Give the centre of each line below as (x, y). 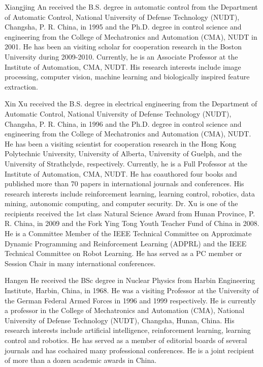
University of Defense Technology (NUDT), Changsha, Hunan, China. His (120, 320)
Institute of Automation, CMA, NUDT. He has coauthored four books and (121, 173)
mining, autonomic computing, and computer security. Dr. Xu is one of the (121, 203)
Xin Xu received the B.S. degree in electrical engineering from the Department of (131, 104)
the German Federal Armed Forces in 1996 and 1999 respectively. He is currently (130, 300)
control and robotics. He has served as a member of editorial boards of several (126, 340)
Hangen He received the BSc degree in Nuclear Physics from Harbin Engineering (130, 280)
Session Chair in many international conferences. (80, 263)
